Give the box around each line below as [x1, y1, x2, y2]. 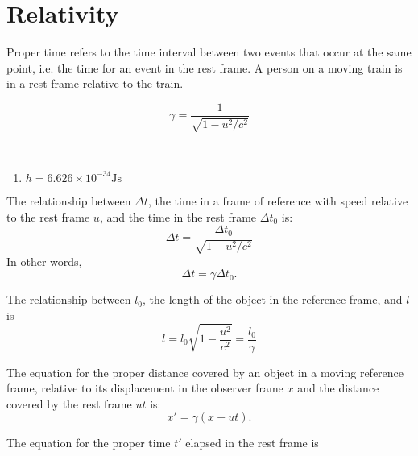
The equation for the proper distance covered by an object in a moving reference [6, 363, 404, 380]
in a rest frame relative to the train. [6, 75, 184, 92]
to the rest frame [6, 208, 90, 225]
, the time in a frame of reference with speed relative [147, 192, 408, 209]
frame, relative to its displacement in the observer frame [6, 379, 283, 396]
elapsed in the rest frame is [185, 434, 319, 451]
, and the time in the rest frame [99, 208, 257, 225]
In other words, [6, 252, 82, 269]
